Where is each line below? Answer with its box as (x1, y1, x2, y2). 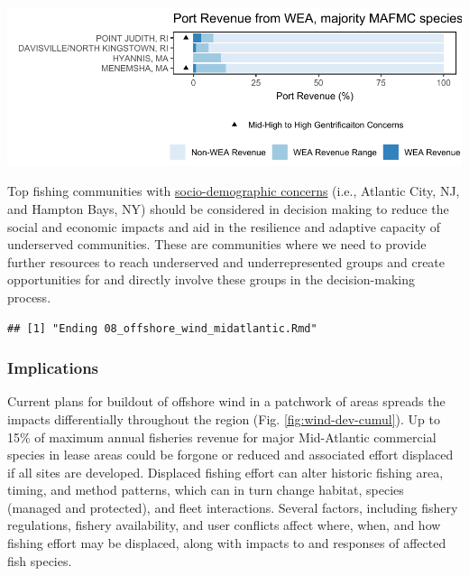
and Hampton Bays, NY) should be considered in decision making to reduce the (7, 199, 449, 218)
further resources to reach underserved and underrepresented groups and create (7, 252, 446, 271)
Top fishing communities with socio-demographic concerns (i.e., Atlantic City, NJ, (7, 181, 460, 200)
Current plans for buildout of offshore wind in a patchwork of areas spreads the (7, 392, 446, 411)
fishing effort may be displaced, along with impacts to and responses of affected (7, 534, 446, 553)
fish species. (7, 551, 72, 570)
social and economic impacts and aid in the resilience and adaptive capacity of (7, 217, 441, 236)
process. (7, 287, 51, 306)
